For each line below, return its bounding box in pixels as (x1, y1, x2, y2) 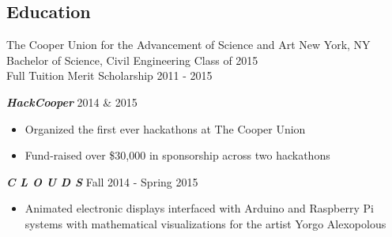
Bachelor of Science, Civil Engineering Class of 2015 (6, 51, 258, 68)
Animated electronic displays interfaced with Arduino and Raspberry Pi (24, 200, 374, 216)
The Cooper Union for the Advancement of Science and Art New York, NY (6, 36, 371, 53)
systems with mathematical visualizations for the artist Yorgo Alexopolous (24, 215, 386, 231)
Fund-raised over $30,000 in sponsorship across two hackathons (24, 147, 330, 164)
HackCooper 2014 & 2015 (6, 93, 138, 110)
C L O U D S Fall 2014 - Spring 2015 (6, 173, 198, 190)
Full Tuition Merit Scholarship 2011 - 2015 (6, 67, 213, 84)
